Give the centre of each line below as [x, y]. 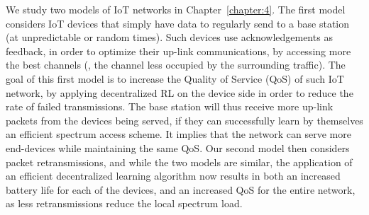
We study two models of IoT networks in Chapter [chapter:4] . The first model [176, 9]
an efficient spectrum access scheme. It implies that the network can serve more [178, 134]
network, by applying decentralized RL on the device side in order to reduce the [180, 92]
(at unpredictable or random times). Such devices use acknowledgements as [169, 37]
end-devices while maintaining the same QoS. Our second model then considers [178, 147]
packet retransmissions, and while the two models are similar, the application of [179, 162]
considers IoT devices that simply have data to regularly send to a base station [178, 23]
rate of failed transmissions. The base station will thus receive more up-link [170, 106]
